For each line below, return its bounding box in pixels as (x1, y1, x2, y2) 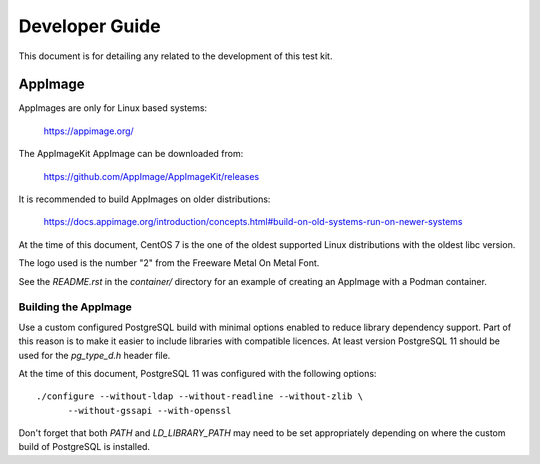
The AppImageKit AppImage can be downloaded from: (18, 148, 244, 160)
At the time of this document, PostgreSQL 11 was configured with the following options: (18, 367, 377, 379)
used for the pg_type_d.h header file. (18, 349, 171, 361)
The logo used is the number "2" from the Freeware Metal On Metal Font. (18, 257, 320, 269)
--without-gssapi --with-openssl (67, 405, 232, 416)
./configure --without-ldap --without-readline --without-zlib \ (36, 391, 364, 402)
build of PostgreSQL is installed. (18, 441, 150, 453)
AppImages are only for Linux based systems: (18, 102, 208, 114)
